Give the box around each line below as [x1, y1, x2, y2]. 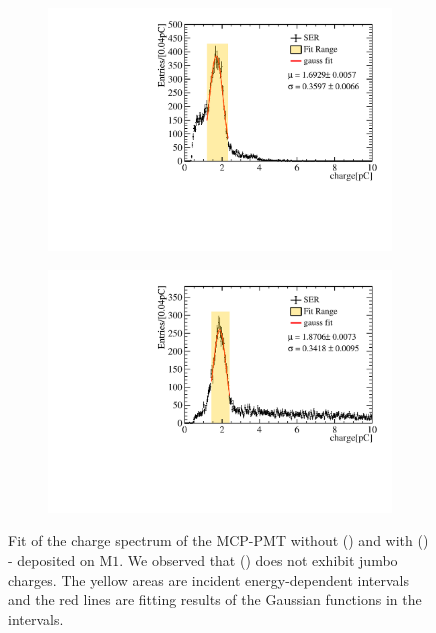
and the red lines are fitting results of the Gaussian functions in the [8, 589, 422, 610]
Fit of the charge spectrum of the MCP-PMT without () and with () [8, 530, 429, 551]
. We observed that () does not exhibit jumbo [119, 550, 398, 570]
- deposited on [8, 550, 95, 570]
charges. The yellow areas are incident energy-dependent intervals [8, 569, 409, 590]
